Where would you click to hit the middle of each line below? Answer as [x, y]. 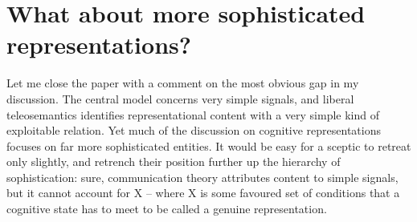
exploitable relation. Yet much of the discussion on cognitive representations [194, 130]
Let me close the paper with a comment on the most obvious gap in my [183, 83]
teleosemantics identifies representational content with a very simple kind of [193, 114]
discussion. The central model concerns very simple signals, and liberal [180, 98]
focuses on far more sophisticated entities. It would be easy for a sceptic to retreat [209, 145]
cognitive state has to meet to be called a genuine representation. [167, 209]
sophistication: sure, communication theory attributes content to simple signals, [202, 177]
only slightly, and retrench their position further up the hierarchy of [174, 161]
